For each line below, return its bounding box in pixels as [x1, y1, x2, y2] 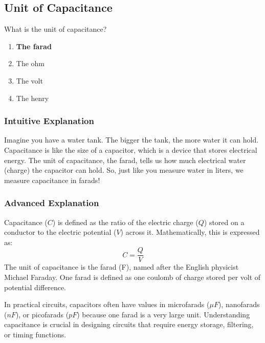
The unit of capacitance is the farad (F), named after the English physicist [4, 261, 239, 272]
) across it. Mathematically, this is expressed [120, 227, 260, 237]
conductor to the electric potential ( [4, 227, 117, 237]
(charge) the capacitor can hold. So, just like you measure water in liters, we [4, 165, 244, 175]
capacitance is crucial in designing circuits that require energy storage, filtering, [4, 319, 254, 330]
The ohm [16, 58, 45, 69]
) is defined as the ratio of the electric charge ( [52, 216, 198, 227]
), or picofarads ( [15, 309, 69, 319]
